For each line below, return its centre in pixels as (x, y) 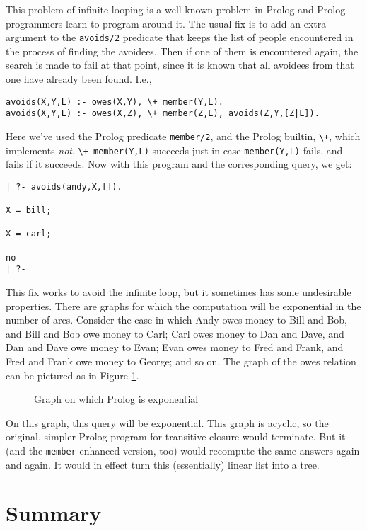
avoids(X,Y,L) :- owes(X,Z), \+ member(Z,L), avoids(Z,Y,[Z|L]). (163, 114)
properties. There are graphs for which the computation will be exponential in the (183, 306)
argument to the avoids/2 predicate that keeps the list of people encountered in (180, 37)
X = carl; (29, 234)
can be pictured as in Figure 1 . (72, 375)
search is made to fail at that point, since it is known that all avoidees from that (180, 65)
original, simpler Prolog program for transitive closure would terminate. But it (176, 436)
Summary (54, 513)
